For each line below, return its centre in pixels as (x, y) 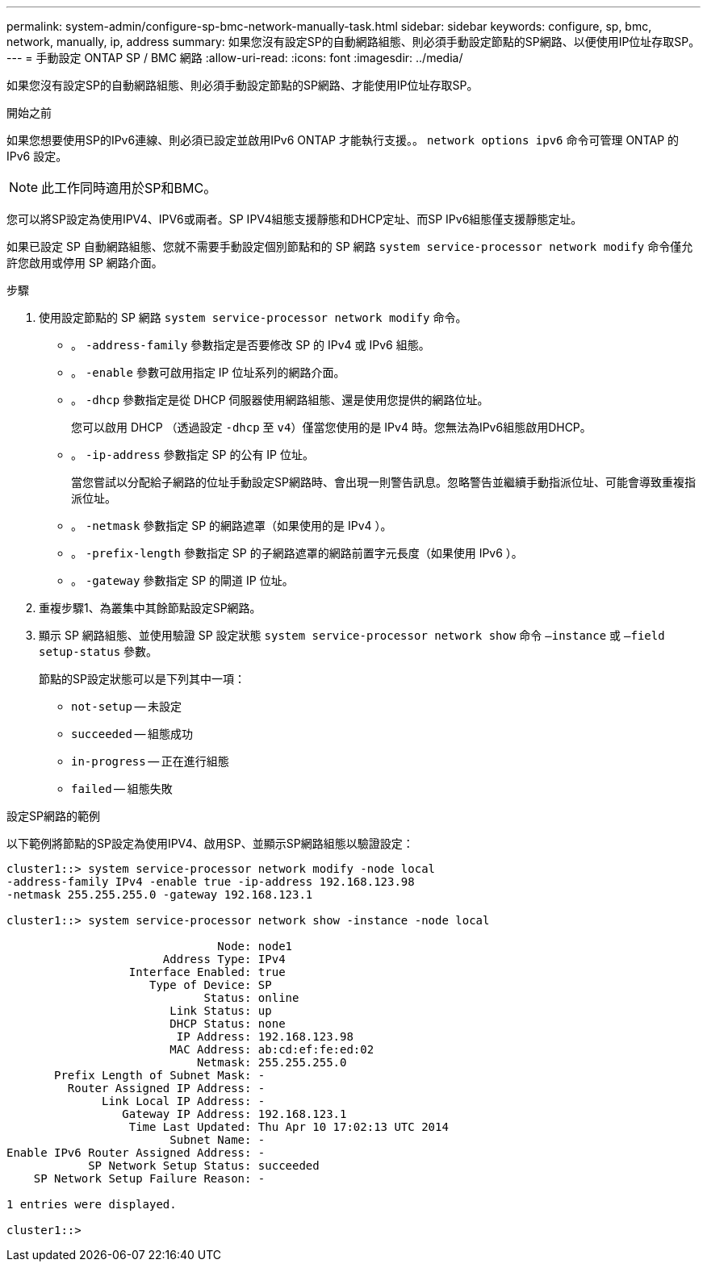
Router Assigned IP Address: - (166, 1088)
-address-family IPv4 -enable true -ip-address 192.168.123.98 (211, 882)
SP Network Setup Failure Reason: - (149, 1178)
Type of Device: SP (211, 985)
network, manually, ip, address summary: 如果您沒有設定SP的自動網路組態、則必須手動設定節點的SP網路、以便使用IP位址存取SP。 (353, 42)
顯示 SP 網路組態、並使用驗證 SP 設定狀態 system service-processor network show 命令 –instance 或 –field (352, 635)
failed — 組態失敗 (122, 788)
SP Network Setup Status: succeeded (204, 1166)
